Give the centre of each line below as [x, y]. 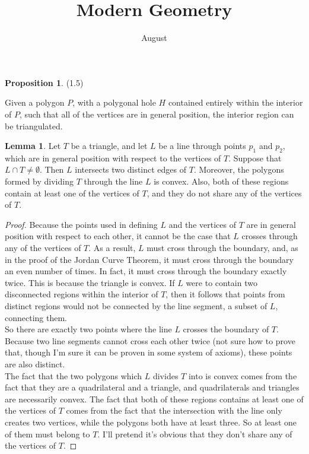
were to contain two [222, 282]
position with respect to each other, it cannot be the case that [118, 236]
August [154, 38]
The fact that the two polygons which [74, 375]
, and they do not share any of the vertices [224, 193]
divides [165, 375]
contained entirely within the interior [235, 102]
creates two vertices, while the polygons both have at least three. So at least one [151, 422]
